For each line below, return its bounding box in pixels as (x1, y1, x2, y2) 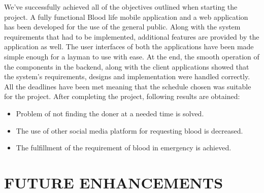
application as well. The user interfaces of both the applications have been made (4, 41, 254, 52)
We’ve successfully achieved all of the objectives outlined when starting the (4, 2, 238, 12)
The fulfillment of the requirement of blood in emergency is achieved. (16, 142, 232, 153)
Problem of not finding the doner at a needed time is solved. (16, 108, 204, 118)
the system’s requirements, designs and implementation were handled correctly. (4, 71, 250, 82)
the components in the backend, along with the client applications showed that (4, 61, 249, 72)
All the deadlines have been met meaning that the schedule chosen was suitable (4, 81, 251, 91)
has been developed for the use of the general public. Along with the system (4, 21, 241, 32)
